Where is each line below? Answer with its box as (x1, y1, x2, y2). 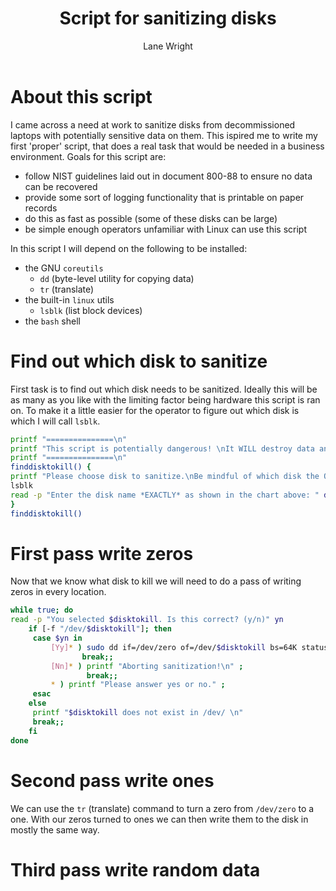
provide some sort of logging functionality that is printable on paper (24, 191, 305, 203)
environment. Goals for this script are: (10, 150, 167, 162)
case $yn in (32, 633, 83, 644)
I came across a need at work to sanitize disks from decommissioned (10, 118, 296, 131)
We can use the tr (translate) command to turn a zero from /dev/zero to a (10, 802, 315, 814)
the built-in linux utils (24, 293, 115, 306)
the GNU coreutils (24, 262, 104, 274)
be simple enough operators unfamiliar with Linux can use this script (24, 223, 308, 235)
